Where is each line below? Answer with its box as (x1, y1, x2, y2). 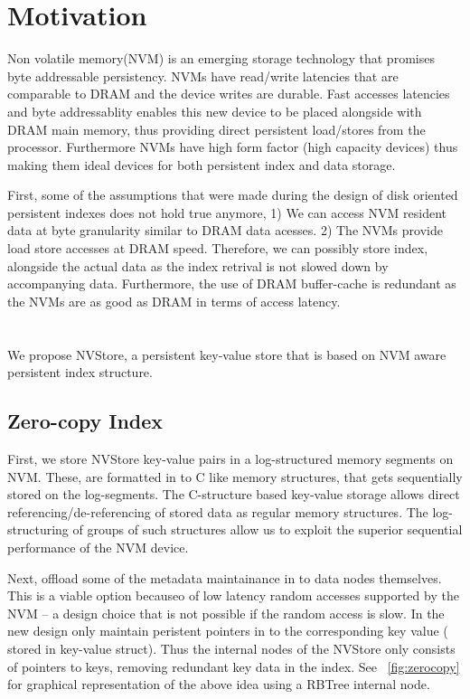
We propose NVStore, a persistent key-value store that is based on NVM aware (7, 345, 446, 364)
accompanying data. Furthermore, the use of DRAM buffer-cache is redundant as (7, 274, 456, 293)
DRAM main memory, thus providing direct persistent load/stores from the (7, 119, 426, 138)
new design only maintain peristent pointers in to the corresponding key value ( (7, 621, 448, 640)
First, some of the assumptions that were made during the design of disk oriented (7, 185, 458, 204)
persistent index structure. (7, 363, 153, 382)
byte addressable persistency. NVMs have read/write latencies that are (7, 66, 399, 85)
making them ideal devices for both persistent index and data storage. (7, 155, 396, 174)
